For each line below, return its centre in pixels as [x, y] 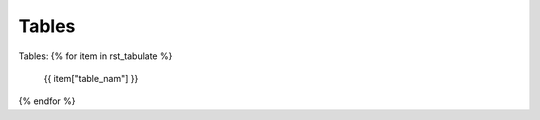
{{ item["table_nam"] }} [91, 78]
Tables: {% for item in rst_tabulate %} [95, 56]
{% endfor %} [47, 101]
